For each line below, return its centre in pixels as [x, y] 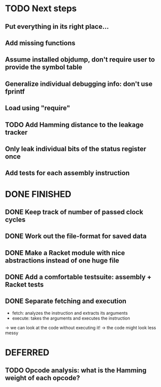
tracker [16, 132]
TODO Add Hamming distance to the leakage [74, 125]
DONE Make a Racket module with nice [65, 253]
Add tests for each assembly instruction [67, 173]
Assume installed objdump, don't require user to [80, 60]
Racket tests [24, 285]
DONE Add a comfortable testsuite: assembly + [78, 277]
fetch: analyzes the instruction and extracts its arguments [70, 313]
